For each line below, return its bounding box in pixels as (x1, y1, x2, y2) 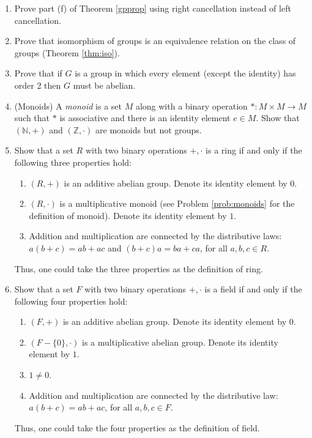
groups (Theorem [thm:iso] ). (14, 46, 120, 59)
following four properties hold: (14, 294, 128, 307)
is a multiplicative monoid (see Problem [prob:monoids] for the (59, 197, 295, 210)
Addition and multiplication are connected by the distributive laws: (29, 229, 282, 242)
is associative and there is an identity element (59, 111, 231, 124)
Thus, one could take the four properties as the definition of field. (14, 421, 260, 434)
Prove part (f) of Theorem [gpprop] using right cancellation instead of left (14, 2, 291, 14)
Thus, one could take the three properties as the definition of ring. (14, 262, 263, 275)
